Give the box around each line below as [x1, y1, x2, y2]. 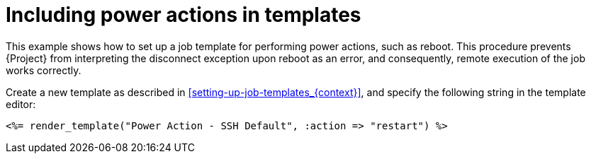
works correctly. [6, 64, 81, 76]
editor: [6, 98, 36, 110]
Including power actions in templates [6, 3, 361, 27]
